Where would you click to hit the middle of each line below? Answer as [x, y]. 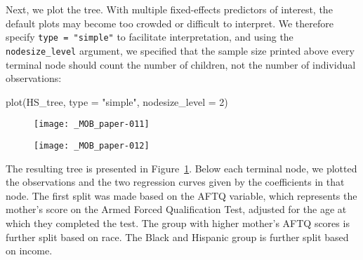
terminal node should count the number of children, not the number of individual [181, 64]
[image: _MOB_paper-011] [92, 124]
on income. [29, 251]
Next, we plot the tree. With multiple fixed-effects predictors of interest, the [169, 9]
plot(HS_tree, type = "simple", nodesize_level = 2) [117, 101]
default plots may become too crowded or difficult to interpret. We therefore [170, 23]
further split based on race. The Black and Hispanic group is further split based [177, 237]
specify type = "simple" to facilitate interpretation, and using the [150, 37]
